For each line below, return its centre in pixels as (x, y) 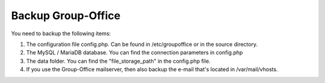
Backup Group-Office (66, 16)
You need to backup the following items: (61, 33)
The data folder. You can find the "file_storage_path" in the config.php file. (118, 61)
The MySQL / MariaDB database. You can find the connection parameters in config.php (135, 53)
